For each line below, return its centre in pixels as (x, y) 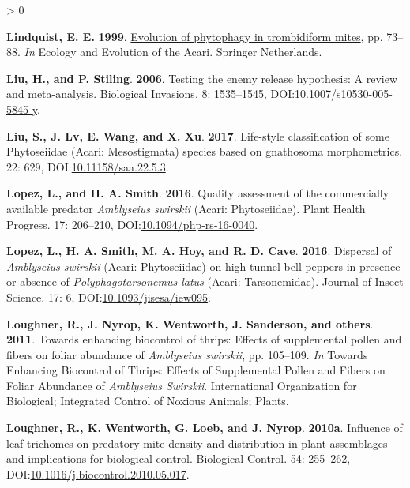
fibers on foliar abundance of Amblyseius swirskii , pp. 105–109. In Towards (187, 354)
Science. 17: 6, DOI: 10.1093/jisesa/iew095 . (109, 297)
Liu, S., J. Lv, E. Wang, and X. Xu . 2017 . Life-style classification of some (198, 135)
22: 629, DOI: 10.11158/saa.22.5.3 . (88, 166)
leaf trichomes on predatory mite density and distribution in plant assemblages (197, 443)
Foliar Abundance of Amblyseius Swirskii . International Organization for (182, 385)
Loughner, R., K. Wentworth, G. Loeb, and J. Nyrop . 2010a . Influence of (205, 428)
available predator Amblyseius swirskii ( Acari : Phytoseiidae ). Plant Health (186, 208)
